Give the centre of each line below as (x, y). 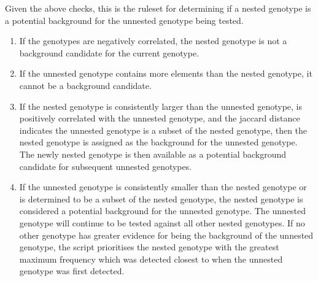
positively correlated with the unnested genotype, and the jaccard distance (160, 118)
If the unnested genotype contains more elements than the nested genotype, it (166, 73)
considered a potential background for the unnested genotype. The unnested (163, 211)
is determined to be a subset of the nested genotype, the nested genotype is (161, 198)
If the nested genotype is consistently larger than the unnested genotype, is (161, 106)
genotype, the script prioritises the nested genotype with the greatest (149, 247)
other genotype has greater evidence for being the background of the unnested (166, 235)
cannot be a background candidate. (85, 85)
